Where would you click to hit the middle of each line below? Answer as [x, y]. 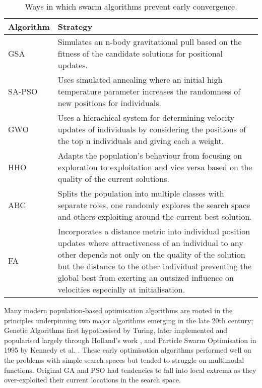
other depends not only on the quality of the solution [151, 254]
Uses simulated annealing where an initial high [140, 80]
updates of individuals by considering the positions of [152, 129]
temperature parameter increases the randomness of [149, 91]
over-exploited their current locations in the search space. [92, 380]
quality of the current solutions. [113, 179]
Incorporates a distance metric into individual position [154, 231]
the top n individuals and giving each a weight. [141, 141]
